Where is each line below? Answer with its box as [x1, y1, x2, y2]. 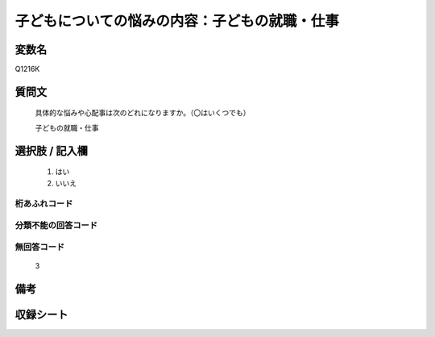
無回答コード [14, 241, 65, 252]
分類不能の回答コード [14, 219, 98, 231]
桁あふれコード [14, 198, 73, 210]
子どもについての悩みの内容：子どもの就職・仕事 [14, 12, 340, 30]
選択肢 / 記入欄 [14, 144, 89, 157]
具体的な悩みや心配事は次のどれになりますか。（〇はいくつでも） [35, 108, 251, 118]
